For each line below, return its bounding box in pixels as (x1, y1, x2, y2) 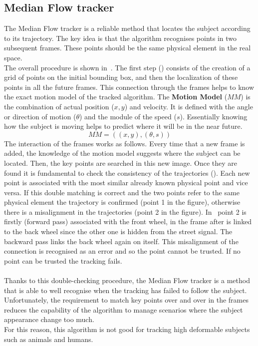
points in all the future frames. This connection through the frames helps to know (4, 81, 255, 92)
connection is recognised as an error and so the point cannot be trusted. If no (4, 246, 241, 256)
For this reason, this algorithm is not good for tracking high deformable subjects (4, 324, 250, 335)
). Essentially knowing (180, 111, 248, 121)
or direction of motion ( (4, 111, 76, 121)
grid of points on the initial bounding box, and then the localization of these (4, 72, 238, 82)
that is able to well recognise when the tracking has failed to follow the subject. (4, 285, 247, 295)
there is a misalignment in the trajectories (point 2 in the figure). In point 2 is (4, 206, 247, 217)
